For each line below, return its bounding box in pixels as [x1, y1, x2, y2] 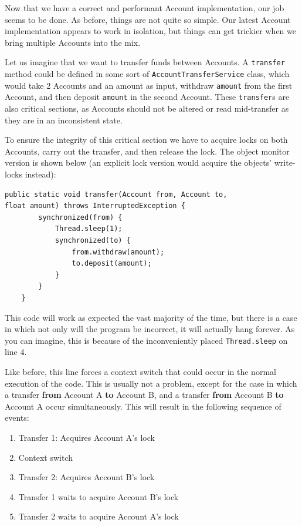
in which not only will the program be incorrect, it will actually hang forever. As [5, 323, 295, 335]
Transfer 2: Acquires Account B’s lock [18, 471, 155, 483]
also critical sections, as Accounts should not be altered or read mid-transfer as [5, 102, 289, 114]
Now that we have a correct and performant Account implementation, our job [5, 2, 284, 14]
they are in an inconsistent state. [5, 113, 123, 126]
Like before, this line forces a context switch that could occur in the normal [5, 365, 276, 377]
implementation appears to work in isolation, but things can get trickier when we [5, 25, 296, 37]
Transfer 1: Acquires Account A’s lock [18, 431, 155, 443]
